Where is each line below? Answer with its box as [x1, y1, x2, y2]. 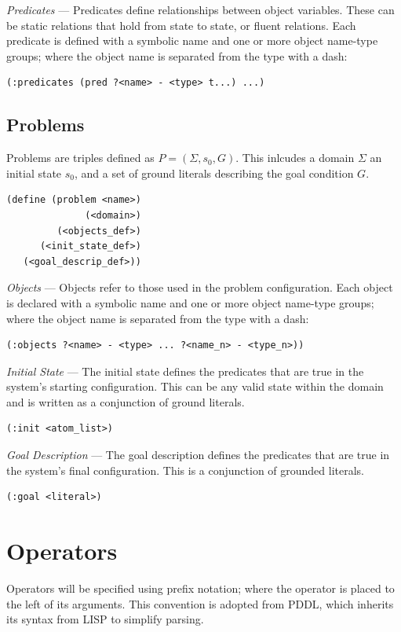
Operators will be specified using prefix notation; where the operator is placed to [6, 579, 395, 596]
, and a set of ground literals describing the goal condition [75, 164, 354, 181]
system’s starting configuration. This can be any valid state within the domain [6, 378, 384, 395]
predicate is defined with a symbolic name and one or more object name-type [6, 32, 378, 49]
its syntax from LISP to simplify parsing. [6, 611, 204, 627]
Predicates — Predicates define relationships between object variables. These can [6, 2, 395, 17]
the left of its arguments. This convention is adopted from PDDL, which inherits [6, 595, 394, 612]
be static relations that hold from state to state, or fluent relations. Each [6, 17, 356, 33]
